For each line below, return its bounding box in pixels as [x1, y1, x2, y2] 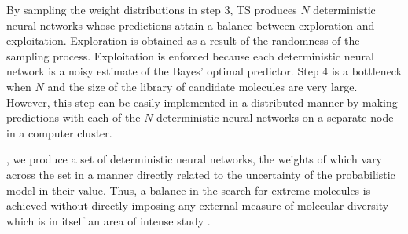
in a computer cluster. [6, 124, 112, 141]
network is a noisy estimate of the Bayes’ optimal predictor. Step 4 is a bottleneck [6, 63, 402, 79]
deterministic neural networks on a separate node [156, 109, 394, 126]
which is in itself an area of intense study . [6, 212, 211, 229]
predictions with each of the [6, 109, 141, 126]
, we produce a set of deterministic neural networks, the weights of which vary [6, 151, 383, 167]
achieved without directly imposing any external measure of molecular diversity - [6, 197, 396, 214]
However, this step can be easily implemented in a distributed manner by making [6, 93, 398, 110]
